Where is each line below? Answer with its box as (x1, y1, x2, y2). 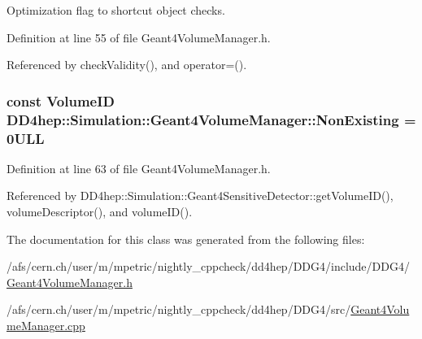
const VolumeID (7, 90, 115, 111)
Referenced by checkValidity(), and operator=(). (7, 56, 247, 73)
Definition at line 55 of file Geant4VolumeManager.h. (7, 28, 271, 46)
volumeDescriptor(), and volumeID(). (7, 203, 193, 220)
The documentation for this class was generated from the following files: (7, 230, 365, 247)
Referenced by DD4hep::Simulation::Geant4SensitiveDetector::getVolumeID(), (7, 187, 394, 204)
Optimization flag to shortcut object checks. (7, 2, 225, 18)
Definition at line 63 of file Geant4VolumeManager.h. (7, 159, 271, 176)
